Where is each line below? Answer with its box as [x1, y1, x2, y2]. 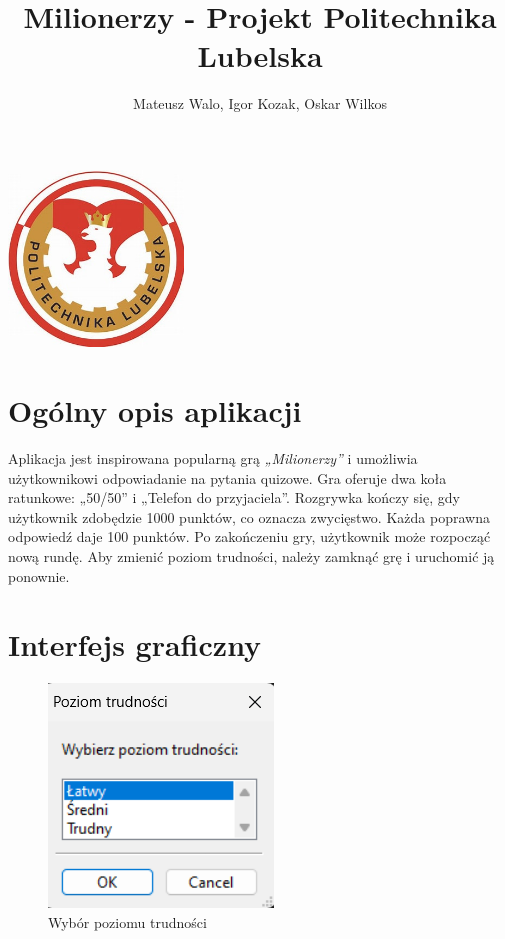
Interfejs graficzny [8, 624, 262, 665]
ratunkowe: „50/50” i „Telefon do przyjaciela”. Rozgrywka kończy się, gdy [8, 487, 460, 508]
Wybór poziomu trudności [48, 911, 207, 932]
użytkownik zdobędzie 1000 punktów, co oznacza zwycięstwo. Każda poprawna [8, 506, 490, 527]
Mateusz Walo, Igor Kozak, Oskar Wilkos [133, 93, 387, 114]
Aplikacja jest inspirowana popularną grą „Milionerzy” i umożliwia [8, 448, 418, 469]
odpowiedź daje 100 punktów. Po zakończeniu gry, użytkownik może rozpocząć [8, 526, 491, 547]
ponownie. [8, 565, 70, 586]
